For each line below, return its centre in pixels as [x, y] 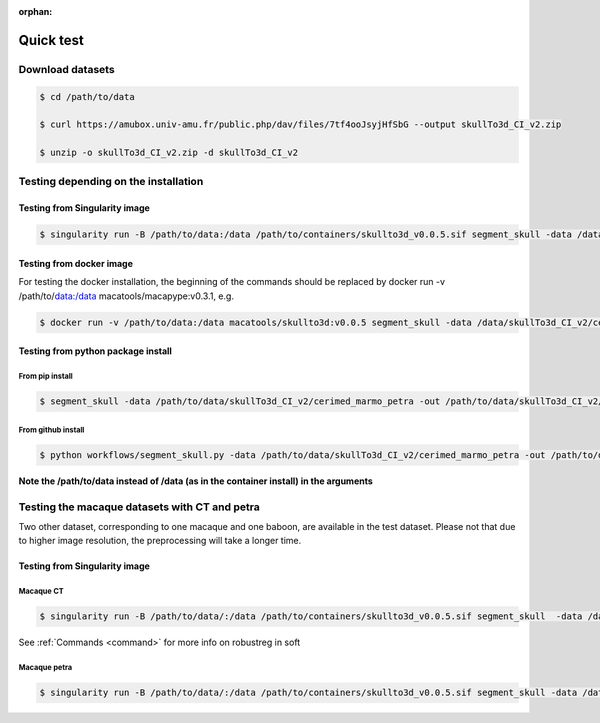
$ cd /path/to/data [87, 96]
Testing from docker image [76, 263]
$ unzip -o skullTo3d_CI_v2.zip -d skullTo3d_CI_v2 [169, 153]
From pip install [46, 376]
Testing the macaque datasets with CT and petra [139, 507]
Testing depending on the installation [111, 182]
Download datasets [66, 69]
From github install [51, 430]
